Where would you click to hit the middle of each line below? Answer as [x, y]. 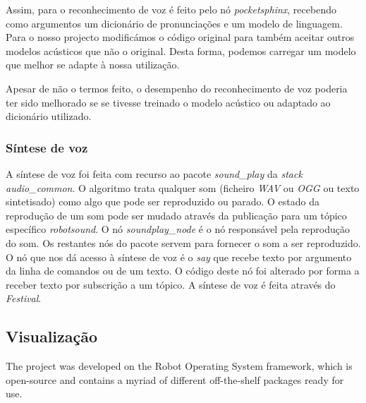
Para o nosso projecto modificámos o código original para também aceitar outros [180, 37]
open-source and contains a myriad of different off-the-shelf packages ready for [175, 379]
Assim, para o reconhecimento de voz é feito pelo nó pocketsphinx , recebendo [171, 9]
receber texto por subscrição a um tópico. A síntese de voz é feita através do [171, 284]
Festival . [24, 298]
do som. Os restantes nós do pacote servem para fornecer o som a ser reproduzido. [183, 242]
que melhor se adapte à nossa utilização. [93, 65]
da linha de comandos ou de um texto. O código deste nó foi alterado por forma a [183, 271]
